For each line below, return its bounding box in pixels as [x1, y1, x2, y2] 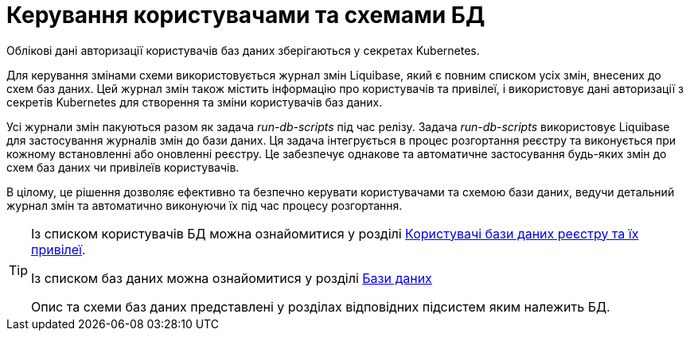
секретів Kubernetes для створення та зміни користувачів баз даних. [6, 95, 383, 109]
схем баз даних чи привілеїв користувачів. [6, 160, 240, 174]
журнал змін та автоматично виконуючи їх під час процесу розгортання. [6, 198, 403, 212]
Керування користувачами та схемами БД [6, 2, 485, 29]
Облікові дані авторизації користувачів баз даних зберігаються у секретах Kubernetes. [6, 43, 480, 57]
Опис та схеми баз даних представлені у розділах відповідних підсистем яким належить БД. [31, 298, 610, 315]
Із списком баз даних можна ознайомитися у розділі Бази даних [31, 269, 432, 286]
